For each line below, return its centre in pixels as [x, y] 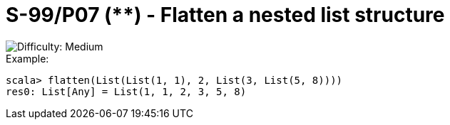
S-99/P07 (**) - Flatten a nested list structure [225, 15]
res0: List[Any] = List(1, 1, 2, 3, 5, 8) [126, 91]
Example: [27, 58]
